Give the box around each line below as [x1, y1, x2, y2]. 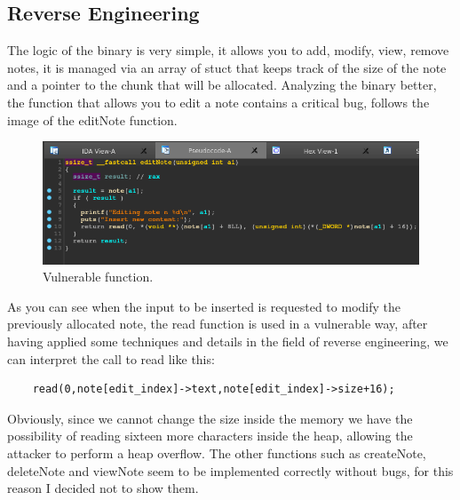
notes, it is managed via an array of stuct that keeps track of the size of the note [7, 58, 447, 76]
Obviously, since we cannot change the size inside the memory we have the [7, 409, 413, 427]
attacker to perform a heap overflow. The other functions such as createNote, [7, 443, 426, 462]
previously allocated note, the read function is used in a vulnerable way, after [7, 314, 428, 333]
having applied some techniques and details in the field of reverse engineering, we [7, 332, 448, 351]
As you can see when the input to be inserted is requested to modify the [7, 297, 401, 315]
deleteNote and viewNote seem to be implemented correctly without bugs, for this [7, 461, 454, 480]
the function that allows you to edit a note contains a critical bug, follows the [7, 92, 430, 111]
